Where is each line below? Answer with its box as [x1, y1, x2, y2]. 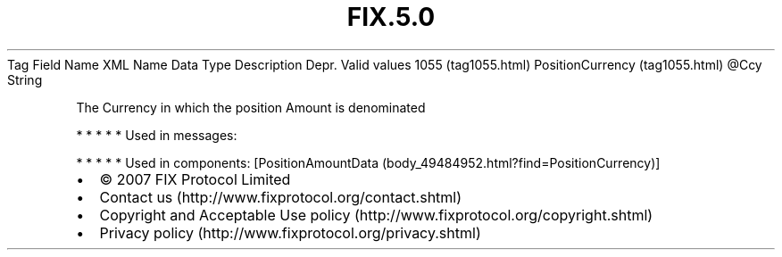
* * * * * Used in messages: [76, 127, 237, 143]
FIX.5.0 [346, 2, 436, 32]
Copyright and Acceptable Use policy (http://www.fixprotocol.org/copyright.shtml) [99, 205, 653, 224]
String [7, 71, 43, 87]
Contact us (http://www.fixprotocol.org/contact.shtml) [99, 187, 462, 206]
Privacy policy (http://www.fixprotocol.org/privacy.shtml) [99, 223, 481, 242]
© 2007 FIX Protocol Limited [99, 170, 291, 188]
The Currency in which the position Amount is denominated [76, 99, 426, 115]
